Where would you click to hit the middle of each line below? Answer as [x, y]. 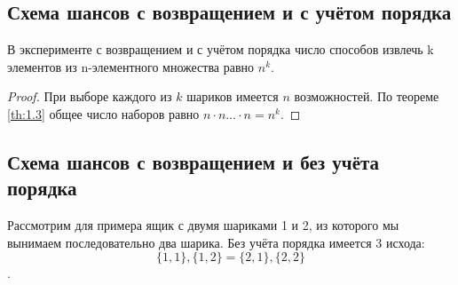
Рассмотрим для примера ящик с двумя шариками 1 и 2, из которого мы [203, 225]
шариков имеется [233, 96]
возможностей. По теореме [367, 96]
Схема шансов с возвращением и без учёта [193, 161]
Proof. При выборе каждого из [90, 96]
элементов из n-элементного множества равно [131, 66]
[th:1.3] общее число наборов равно [103, 113]
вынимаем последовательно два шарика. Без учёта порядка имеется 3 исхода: [216, 242]
